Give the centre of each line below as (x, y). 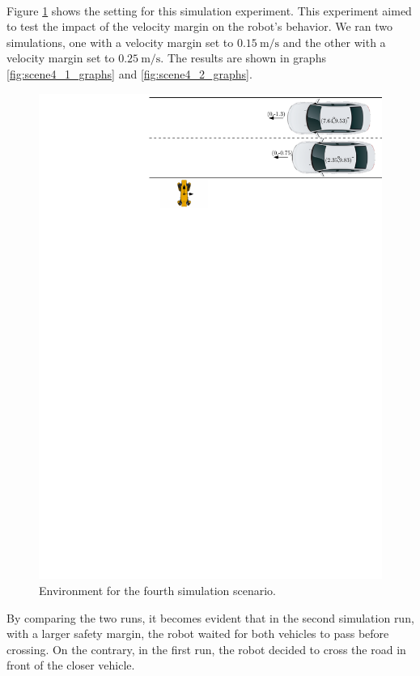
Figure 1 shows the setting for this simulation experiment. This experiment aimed (209, 10)
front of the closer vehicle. (71, 665)
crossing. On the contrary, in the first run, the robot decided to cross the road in (206, 649)
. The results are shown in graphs (243, 58)
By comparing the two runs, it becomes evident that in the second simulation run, (210, 617)
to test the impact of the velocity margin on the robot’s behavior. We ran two (200, 26)
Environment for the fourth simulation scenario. (157, 591)
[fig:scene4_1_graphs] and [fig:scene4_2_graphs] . (129, 73)
